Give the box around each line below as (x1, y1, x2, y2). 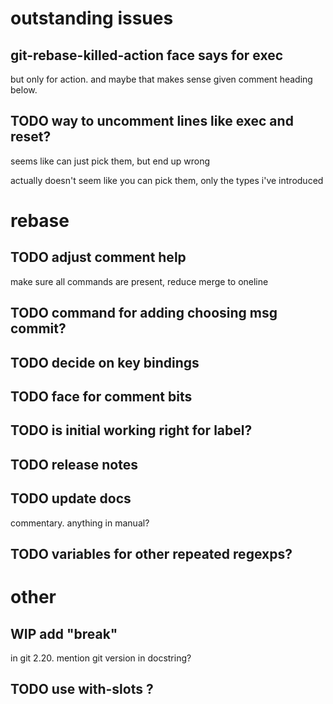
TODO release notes (10, 456, 138, 473)
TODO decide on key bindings (10, 354, 200, 371)
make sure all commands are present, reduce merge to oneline (10, 275, 269, 287)
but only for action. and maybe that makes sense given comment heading (10, 73, 313, 85)
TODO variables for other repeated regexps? (10, 545, 293, 562)
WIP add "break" (10, 625, 118, 642)
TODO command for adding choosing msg (10, 305, 278, 322)
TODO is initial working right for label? (10, 422, 253, 439)
